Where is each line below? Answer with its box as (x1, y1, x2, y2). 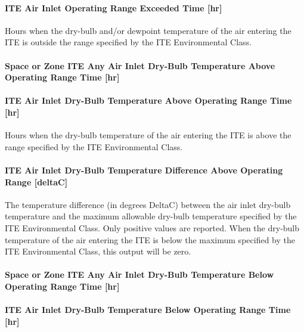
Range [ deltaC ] (5, 175, 68, 188)
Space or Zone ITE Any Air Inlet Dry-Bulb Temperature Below (5, 268, 274, 281)
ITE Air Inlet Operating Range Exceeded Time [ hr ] (5, 1, 222, 14)
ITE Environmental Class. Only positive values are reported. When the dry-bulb (5, 221, 300, 234)
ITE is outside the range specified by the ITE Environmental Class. (5, 36, 252, 48)
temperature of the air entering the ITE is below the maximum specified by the (5, 233, 295, 246)
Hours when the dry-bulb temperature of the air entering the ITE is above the (5, 129, 291, 141)
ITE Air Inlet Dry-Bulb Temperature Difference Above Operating (5, 163, 283, 176)
